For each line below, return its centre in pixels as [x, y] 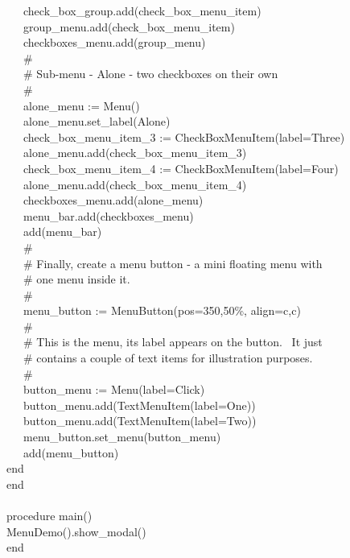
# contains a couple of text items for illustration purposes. [168, 358]
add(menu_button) [71, 452]
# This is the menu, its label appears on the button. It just [173, 342]
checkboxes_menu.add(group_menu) [114, 42]
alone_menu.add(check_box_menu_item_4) [135, 184]
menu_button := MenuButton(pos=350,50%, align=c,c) [162, 310]
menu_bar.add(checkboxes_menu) [108, 215]
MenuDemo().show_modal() [76, 531]
